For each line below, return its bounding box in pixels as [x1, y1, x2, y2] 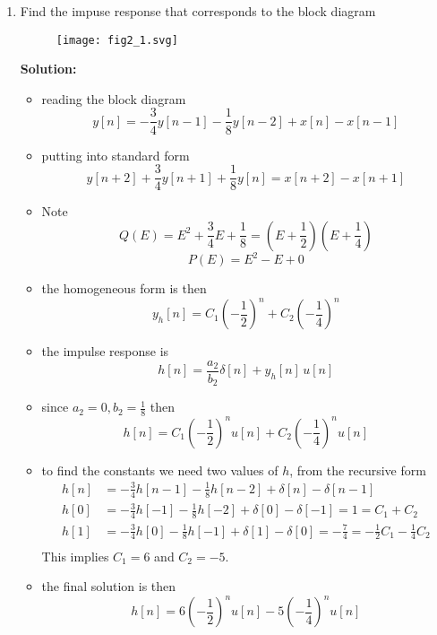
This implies [41, 546, 109, 565]
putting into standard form [41, 145, 190, 164]
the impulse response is [41, 342, 169, 361]
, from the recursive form [289, 460, 426, 479]
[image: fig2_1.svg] [56, 33, 178, 47]
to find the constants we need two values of [41, 460, 278, 479]
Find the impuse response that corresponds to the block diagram [20, 2, 376, 20]
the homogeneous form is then [41, 279, 207, 298]
